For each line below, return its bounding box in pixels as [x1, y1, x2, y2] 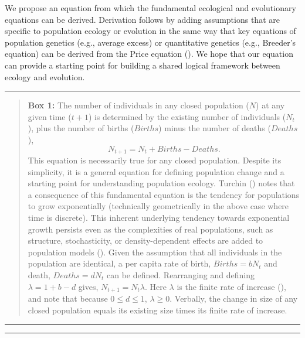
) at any [256, 99, 285, 111]
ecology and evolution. [5, 70, 85, 83]
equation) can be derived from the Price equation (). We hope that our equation [5, 47, 293, 60]
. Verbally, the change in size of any [170, 292, 298, 304]
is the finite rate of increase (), [177, 280, 286, 292]
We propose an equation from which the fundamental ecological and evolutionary [5, 2, 296, 13]
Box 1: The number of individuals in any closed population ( [28, 99, 249, 111]
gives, [78, 280, 99, 292]
